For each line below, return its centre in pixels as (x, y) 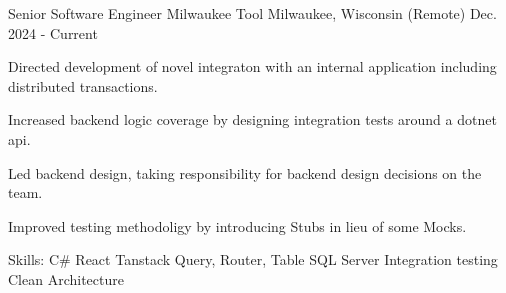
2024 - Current (53, 32)
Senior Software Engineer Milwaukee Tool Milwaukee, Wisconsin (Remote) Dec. (252, 13)
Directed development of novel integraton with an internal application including (252, 66)
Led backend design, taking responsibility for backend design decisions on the (245, 172)
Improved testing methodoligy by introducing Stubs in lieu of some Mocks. (237, 225)
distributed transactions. (83, 85)
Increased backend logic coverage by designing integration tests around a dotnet (252, 119)
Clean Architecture (66, 278)
